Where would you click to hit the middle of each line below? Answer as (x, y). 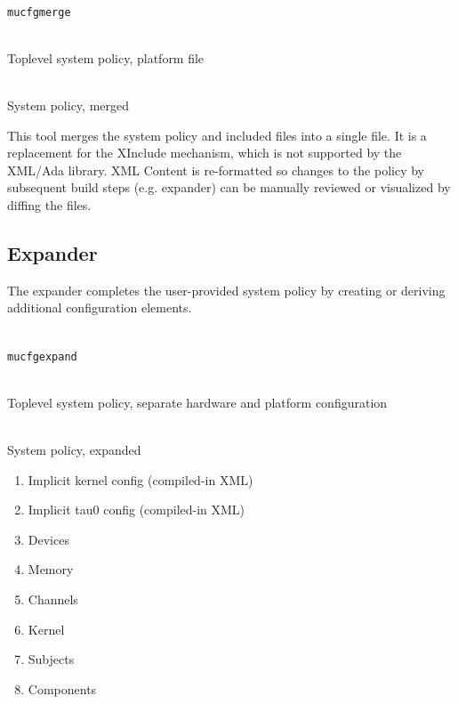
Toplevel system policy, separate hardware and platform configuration (197, 402)
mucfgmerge (39, 12)
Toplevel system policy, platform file (106, 57)
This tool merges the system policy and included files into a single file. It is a (217, 135)
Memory (51, 569)
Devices (48, 539)
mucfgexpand (42, 356)
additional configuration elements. (100, 307)
